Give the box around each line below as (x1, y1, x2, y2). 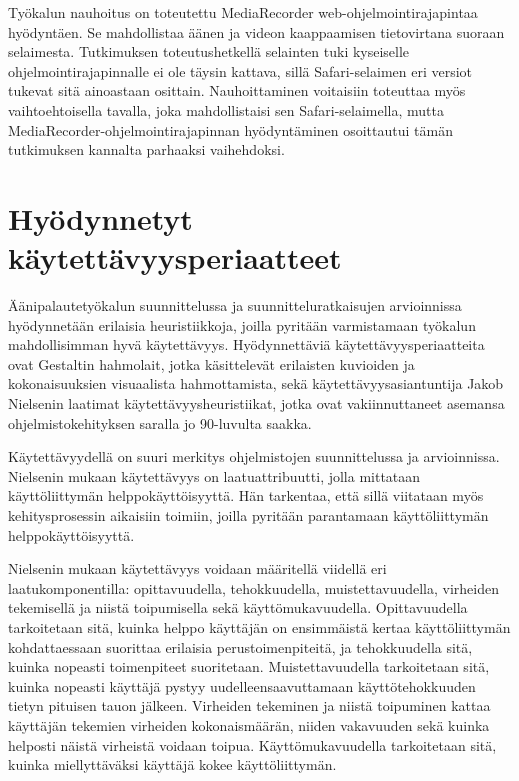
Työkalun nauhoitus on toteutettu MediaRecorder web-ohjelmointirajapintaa (8, 2, 478, 22)
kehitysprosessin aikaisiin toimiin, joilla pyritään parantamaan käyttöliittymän (8, 505, 489, 525)
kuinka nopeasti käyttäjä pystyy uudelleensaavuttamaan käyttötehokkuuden (8, 675, 476, 696)
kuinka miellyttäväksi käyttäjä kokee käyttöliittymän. (8, 754, 337, 775)
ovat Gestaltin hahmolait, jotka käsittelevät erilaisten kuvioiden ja (8, 353, 415, 374)
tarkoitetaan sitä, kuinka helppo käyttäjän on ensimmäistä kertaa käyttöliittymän (8, 616, 511, 637)
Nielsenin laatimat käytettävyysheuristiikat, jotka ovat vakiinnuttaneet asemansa (8, 393, 505, 414)
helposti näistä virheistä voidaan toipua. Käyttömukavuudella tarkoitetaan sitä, (8, 734, 497, 755)
